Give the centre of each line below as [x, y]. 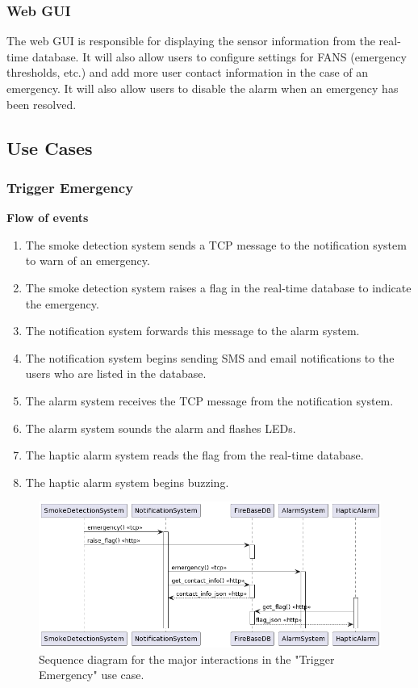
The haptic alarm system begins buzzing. [127, 482]
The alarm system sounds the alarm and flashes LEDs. [161, 428]
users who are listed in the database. [116, 373]
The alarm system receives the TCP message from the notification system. [209, 400]
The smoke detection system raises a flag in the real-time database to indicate [218, 287]
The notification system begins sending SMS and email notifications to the [210, 357]
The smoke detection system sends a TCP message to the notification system [216, 244]
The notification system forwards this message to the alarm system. [192, 331]
